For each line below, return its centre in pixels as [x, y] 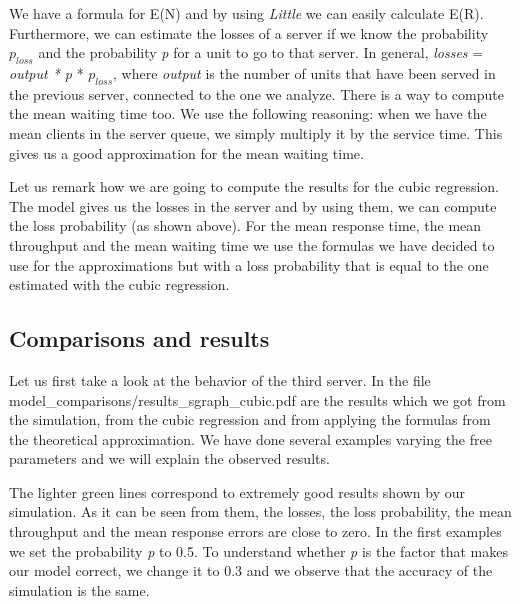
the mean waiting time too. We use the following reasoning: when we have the [248, 113]
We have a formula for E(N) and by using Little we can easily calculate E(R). [246, 13]
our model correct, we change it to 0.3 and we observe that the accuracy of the [251, 570]
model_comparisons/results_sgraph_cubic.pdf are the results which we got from [257, 399]
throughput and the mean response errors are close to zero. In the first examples [255, 531]
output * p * [46, 72]
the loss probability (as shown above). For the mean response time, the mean [245, 225]
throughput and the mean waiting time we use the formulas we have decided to [252, 244]
